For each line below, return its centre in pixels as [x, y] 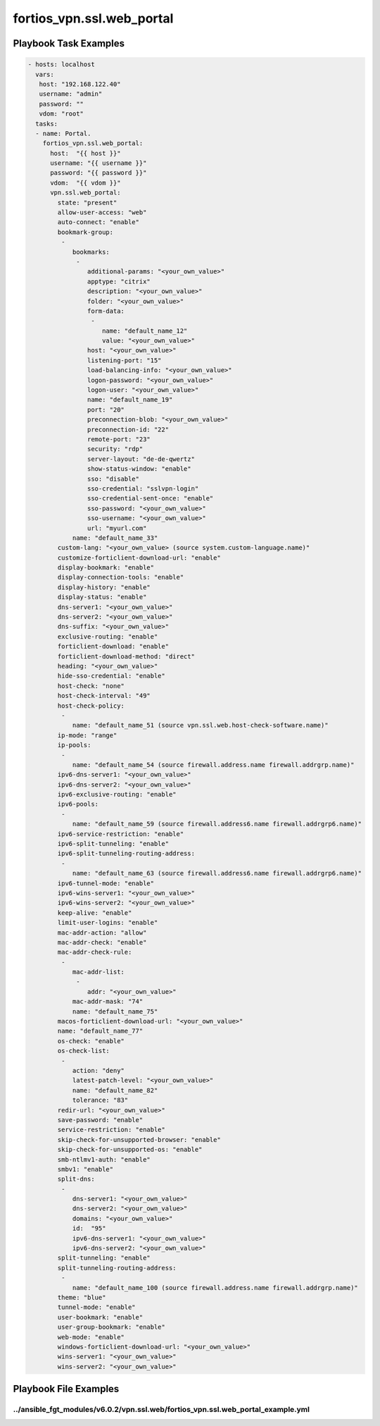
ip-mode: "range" [87, 735]
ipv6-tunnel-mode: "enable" [106, 883]
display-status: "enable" [102, 597]
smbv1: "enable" [85, 1169]
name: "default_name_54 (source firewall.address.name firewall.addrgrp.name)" [213, 764]
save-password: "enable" [100, 1120]
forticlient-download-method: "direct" [126, 656]
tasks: [47, 124]
